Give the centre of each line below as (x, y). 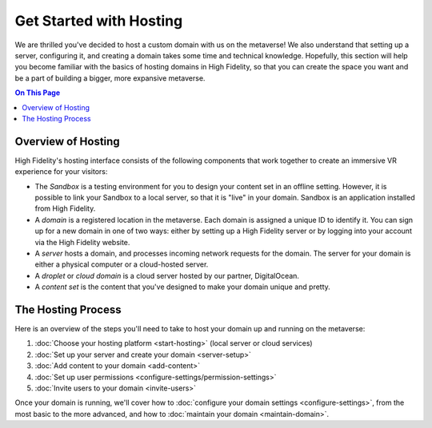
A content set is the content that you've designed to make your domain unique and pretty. (183, 287)
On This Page (38, 93)
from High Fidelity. (65, 208)
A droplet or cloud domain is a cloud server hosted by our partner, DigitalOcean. (167, 275)
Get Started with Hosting (99, 21)
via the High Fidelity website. (82, 242)
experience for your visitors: (61, 172)
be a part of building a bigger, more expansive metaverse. (110, 78)
